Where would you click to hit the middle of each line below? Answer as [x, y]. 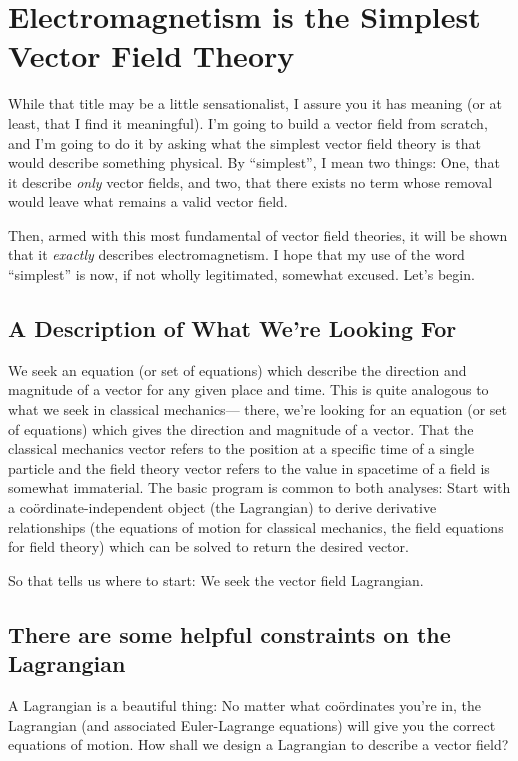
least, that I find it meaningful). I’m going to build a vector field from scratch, [248, 122]
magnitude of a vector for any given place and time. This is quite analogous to [248, 389]
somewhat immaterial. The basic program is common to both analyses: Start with [259, 487]
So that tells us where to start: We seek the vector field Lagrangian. [216, 579]
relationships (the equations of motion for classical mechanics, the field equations [256, 526]
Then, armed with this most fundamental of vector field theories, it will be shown [258, 234]
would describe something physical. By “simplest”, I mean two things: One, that [254, 162]
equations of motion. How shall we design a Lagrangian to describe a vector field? [258, 744]
